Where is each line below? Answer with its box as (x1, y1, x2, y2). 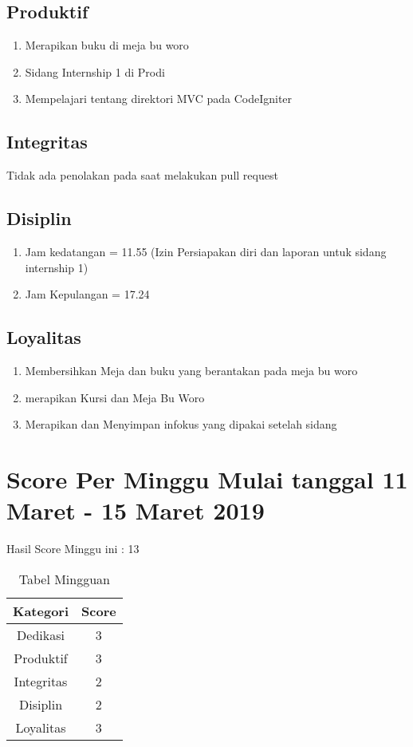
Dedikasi (17, 625, 65, 644)
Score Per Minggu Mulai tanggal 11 (6, 462, 408, 495)
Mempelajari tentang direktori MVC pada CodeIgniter (25, 90, 293, 107)
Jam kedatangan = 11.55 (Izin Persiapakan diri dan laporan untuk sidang (25, 243, 387, 259)
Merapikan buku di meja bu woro (25, 37, 189, 53)
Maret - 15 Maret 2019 (6, 494, 265, 527)
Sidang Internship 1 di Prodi (25, 63, 165, 80)
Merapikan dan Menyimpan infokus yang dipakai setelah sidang (25, 416, 337, 433)
